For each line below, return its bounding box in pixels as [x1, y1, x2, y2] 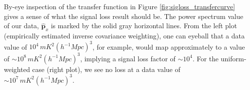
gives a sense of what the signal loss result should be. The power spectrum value [4, 11, 243, 21]
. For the [193, 53, 219, 63]
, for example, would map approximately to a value [92, 41, 245, 52]
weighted [4, 64, 30, 74]
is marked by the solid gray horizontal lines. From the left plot [51, 20, 237, 31]
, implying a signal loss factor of [80, 53, 176, 63]
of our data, [4, 20, 39, 31]
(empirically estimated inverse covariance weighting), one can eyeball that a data [4, 30, 245, 40]
